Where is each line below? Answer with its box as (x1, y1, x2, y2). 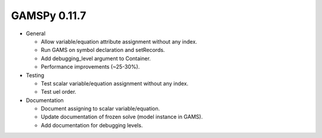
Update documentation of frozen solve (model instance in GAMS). (41, 114, 203, 121)
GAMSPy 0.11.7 (11, 9, 86, 22)
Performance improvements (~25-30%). (41, 63, 140, 70)
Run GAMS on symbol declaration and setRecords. (41, 47, 165, 54)
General (26, 30, 46, 37)
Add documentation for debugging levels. (41, 121, 143, 128)
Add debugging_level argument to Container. (41, 54, 151, 62)
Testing (26, 72, 45, 79)
